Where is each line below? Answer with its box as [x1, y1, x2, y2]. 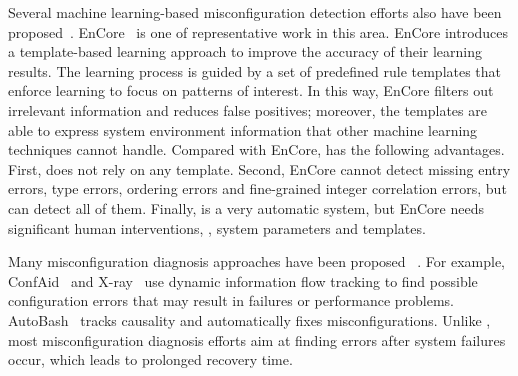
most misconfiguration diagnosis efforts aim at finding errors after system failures [8, 329, 506, 350]
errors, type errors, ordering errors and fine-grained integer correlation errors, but [8, 178, 507, 199]
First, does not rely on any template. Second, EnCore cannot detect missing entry [8, 158, 511, 179]
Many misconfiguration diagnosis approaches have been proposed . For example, [8, 251, 505, 272]
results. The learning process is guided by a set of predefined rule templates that [8, 60, 502, 81]
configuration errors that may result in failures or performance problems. [8, 290, 455, 311]
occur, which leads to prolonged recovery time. [8, 349, 293, 370]
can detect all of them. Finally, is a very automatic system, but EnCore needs [8, 197, 484, 218]
